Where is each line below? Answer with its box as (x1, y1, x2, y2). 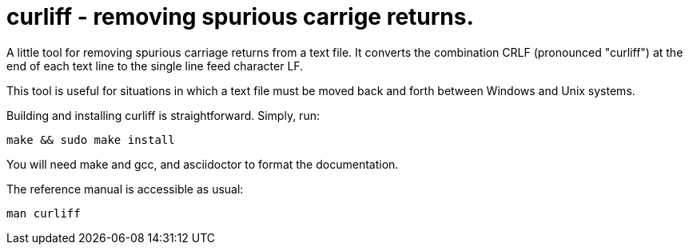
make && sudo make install (6, 133, 175, 146)
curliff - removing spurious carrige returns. (6, 3, 474, 30)
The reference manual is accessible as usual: (6, 181, 244, 196)
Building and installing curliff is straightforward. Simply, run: (6, 108, 320, 122)
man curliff (6, 206, 81, 220)
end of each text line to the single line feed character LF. (6, 58, 304, 73)
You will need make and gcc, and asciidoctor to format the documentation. (6, 157, 399, 171)
